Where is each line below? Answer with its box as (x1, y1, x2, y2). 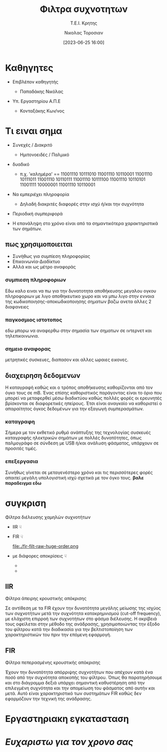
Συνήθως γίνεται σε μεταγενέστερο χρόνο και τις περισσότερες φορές (5, 469, 153, 475)
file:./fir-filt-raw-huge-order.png (12, 543, 79, 549)
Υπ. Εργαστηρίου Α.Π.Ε (12, 98, 61, 104)
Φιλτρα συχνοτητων (39, 3, 128, 15)
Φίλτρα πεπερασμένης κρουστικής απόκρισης (5, 659, 101, 665)
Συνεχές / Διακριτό (12, 141, 52, 148)
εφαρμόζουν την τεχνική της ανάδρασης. (5, 696, 92, 702)
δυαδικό (12, 161, 30, 167)
